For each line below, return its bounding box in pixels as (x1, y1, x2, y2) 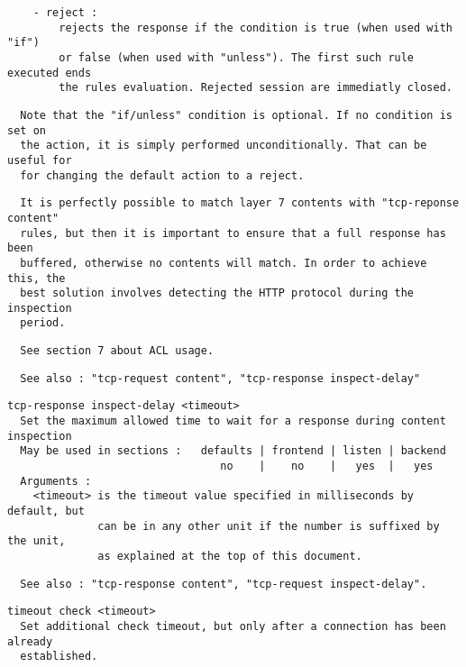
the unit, (7, 535, 66, 548)
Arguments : (20, 474, 92, 488)
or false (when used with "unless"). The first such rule (59, 50, 415, 64)
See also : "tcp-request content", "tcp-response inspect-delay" (20, 371, 421, 385)
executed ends (7, 66, 92, 79)
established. (20, 650, 98, 663)
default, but (7, 505, 85, 518)
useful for (7, 153, 72, 167)
